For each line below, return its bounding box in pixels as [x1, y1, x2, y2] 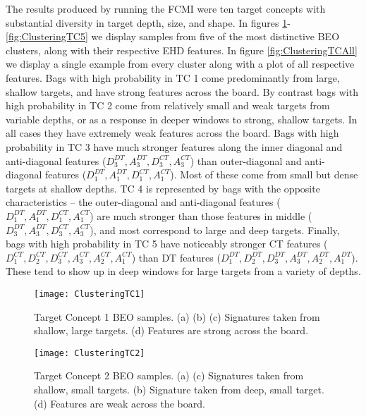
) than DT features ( [131, 250, 221, 264]
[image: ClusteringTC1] [34, 288, 145, 299]
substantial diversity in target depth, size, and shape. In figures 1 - [6, 15, 291, 30]
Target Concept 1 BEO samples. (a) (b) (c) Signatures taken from [34, 309, 320, 324]
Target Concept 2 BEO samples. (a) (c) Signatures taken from [34, 368, 304, 383]
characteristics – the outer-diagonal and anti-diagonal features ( [6, 195, 281, 209]
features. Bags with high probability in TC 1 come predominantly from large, [6, 70, 340, 85]
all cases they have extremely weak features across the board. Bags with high [6, 126, 339, 140]
